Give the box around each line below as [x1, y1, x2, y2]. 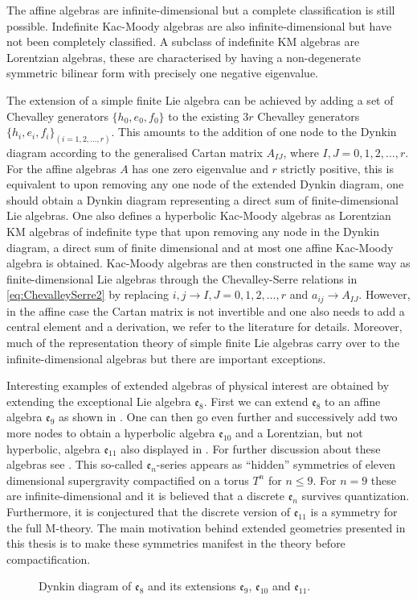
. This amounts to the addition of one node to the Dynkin [111, 123, 397, 140]
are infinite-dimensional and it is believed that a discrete [6, 487, 285, 504]
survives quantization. [301, 487, 410, 504]
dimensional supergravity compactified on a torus [6, 471, 249, 488]
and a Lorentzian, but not [235, 424, 363, 441]
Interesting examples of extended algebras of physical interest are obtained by [6, 377, 390, 394]
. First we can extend [203, 392, 309, 409]
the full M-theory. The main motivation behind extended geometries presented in [6, 519, 406, 536]
